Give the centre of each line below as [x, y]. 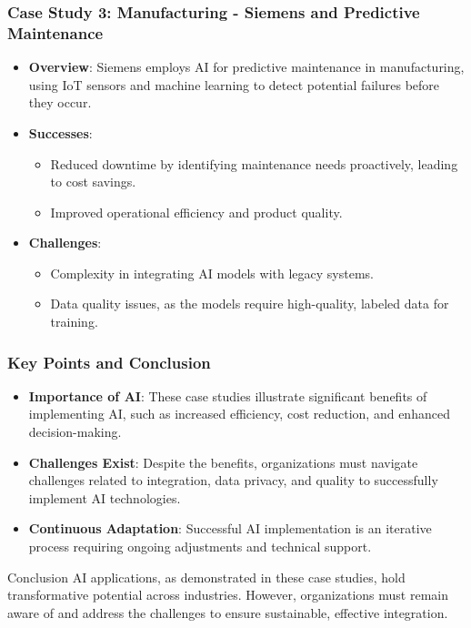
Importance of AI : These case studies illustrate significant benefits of [228, 395]
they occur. [60, 102]
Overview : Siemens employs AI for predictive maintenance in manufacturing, [246, 67]
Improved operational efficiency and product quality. [196, 212]
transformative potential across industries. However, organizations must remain [228, 595]
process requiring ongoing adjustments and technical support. [200, 547]
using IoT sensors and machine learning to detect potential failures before [234, 84]
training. [74, 322]
